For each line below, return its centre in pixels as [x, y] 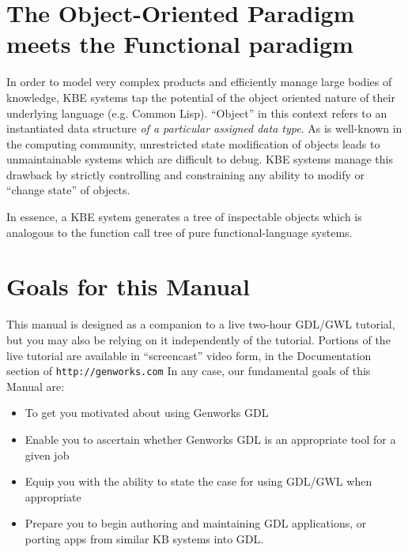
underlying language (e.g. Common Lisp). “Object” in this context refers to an [197, 113]
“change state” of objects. [68, 190]
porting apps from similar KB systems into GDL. [144, 538]
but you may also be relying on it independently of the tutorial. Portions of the [198, 339]
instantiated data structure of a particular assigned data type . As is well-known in [204, 128]
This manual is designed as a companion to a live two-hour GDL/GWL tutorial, [201, 324]
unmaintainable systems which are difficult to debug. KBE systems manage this [200, 159]
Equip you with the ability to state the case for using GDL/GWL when [198, 481]
